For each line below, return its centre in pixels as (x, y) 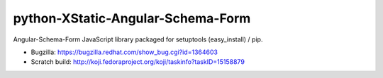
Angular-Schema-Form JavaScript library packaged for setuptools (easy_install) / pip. (138, 39)
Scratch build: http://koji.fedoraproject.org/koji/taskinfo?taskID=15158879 (138, 62)
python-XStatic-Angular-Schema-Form (132, 18)
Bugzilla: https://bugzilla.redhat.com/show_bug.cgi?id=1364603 (124, 52)
